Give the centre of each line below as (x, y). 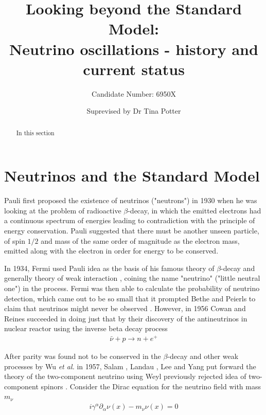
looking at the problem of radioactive (63, 210)
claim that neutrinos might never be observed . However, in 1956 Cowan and (125, 308)
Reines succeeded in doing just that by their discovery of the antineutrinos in (126, 318)
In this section (35, 132)
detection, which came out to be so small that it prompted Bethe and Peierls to (130, 298)
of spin (15, 240)
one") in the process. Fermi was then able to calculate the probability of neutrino (132, 288)
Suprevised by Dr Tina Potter (134, 111)
